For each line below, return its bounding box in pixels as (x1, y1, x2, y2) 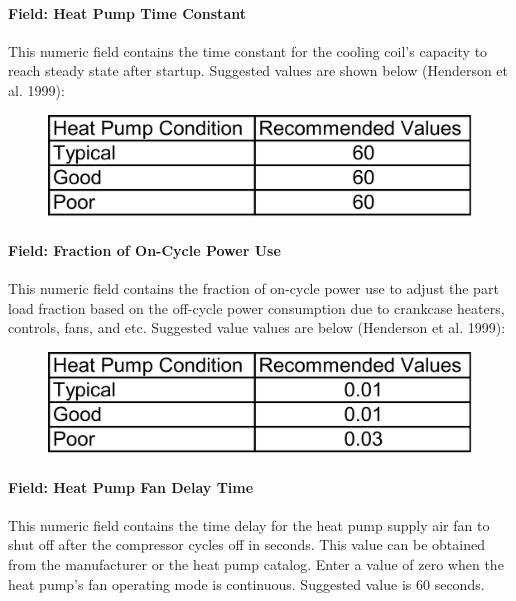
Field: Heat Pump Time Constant (8, 2, 246, 23)
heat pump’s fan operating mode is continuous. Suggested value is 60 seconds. (8, 573, 485, 594)
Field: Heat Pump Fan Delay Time (8, 476, 254, 497)
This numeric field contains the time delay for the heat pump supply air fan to (8, 514, 490, 535)
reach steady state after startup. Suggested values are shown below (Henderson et (8, 60, 509, 81)
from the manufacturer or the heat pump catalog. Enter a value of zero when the (8, 554, 504, 575)
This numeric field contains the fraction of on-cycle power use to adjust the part (8, 278, 499, 299)
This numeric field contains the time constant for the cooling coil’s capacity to (8, 40, 488, 61)
